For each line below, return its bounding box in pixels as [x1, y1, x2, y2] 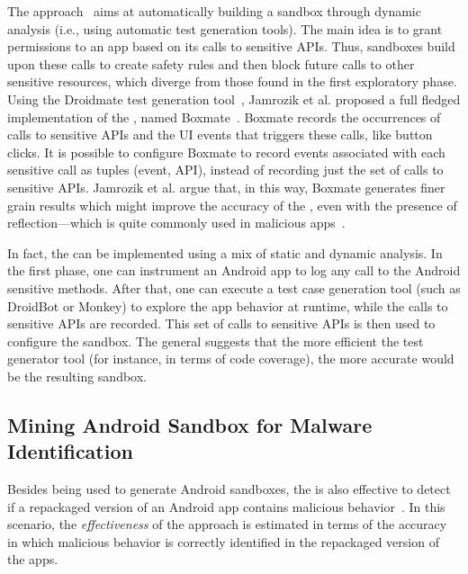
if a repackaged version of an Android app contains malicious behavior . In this [7, 497, 445, 516]
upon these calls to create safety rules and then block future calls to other [7, 54, 415, 73]
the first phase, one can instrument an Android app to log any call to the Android [7, 261, 461, 280]
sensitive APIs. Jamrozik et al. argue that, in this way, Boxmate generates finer [7, 177, 445, 196]
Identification [7, 437, 133, 465]
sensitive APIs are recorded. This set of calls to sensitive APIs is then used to [7, 314, 436, 333]
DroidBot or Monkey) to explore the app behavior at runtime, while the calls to [7, 296, 448, 315]
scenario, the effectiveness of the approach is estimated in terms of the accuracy [7, 515, 447, 534]
